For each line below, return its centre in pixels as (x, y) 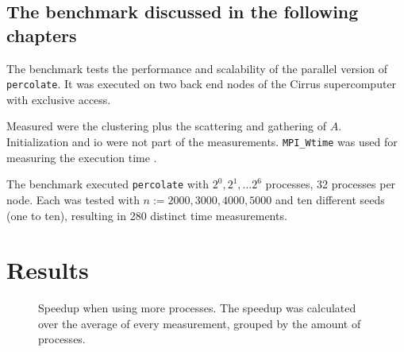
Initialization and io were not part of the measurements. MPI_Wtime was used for (202, 142)
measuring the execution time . (82, 157)
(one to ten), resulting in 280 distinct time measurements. (147, 215)
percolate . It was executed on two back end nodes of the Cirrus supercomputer (202, 84)
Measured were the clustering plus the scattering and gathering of (167, 126)
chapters (42, 35)
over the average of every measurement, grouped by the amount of (200, 323)
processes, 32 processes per (331, 184)
